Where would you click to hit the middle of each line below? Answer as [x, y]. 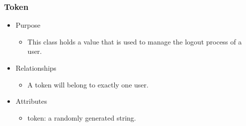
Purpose [28, 25]
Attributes [31, 101]
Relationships [36, 68]
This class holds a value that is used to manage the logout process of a [135, 41]
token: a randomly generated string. [82, 117]
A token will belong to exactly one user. [88, 84]
